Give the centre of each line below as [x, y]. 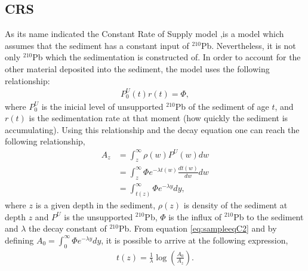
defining [19, 240]
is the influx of [195, 216]
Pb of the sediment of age [222, 106]
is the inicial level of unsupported [102, 106]
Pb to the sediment [269, 216]
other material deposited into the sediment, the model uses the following [137, 68]
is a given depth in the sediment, [96, 204]
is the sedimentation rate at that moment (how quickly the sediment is [158, 118]
